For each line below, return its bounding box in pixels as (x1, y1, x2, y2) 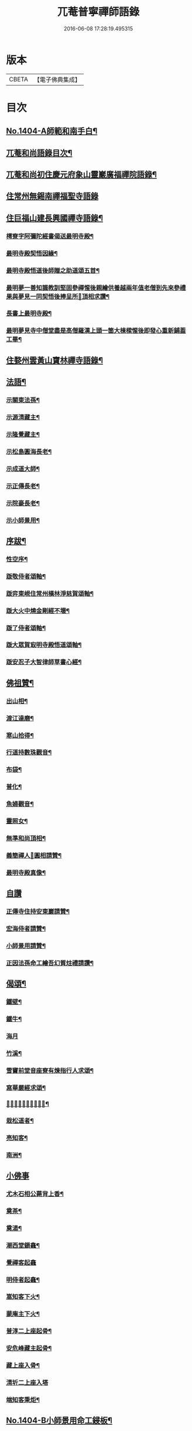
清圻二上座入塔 (6, 1379, 49, 1387)
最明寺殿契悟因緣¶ (6, 249, 58, 258)
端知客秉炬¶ (6, 1395, 40, 1403)
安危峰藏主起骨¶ (6, 1344, 52, 1353)
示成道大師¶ (6, 465, 40, 473)
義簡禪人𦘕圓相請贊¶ (6, 851, 62, 859)
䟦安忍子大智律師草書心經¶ (6, 658, 82, 666)
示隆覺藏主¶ (6, 430, 40, 438)
